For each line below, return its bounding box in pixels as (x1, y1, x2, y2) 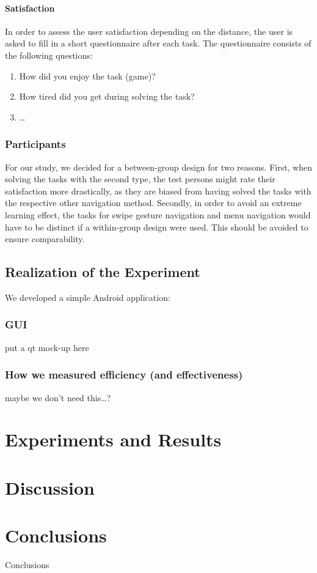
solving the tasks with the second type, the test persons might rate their (5, 172, 275, 185)
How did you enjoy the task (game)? (19, 69, 156, 82)
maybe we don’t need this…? (5, 391, 111, 404)
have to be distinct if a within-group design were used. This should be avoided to (5, 220, 308, 233)
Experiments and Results (5, 427, 222, 452)
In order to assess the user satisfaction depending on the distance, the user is (5, 24, 293, 37)
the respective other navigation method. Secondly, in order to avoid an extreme (5, 196, 302, 209)
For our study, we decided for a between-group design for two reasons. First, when (5, 160, 313, 173)
